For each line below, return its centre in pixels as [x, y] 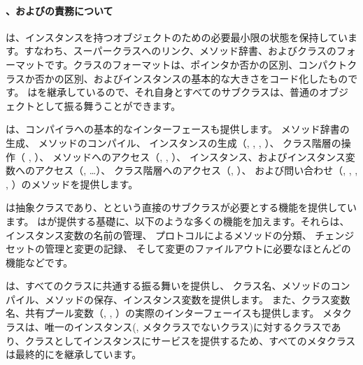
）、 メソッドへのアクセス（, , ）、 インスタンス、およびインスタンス [190, 156]
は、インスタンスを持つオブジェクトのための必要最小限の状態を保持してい [177, 37]
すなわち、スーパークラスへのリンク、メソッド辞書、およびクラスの [180, 51]
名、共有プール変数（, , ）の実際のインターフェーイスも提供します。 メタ [174, 313]
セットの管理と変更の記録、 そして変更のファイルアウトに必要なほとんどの [178, 249]
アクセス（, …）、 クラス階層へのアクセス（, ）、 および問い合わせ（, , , [196, 170]
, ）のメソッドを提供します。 [72, 184]
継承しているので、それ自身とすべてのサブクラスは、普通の [183, 92]
